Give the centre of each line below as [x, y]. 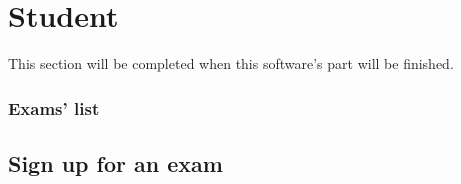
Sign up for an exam [115, 162]
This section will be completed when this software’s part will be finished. [231, 63]
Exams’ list [54, 107]
